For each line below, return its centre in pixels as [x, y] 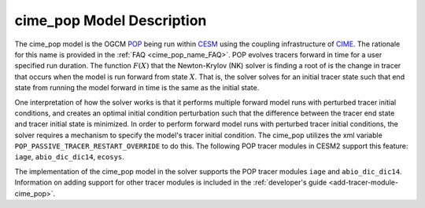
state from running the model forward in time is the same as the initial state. [137, 88]
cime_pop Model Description [111, 20]
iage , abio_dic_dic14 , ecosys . [70, 157]
